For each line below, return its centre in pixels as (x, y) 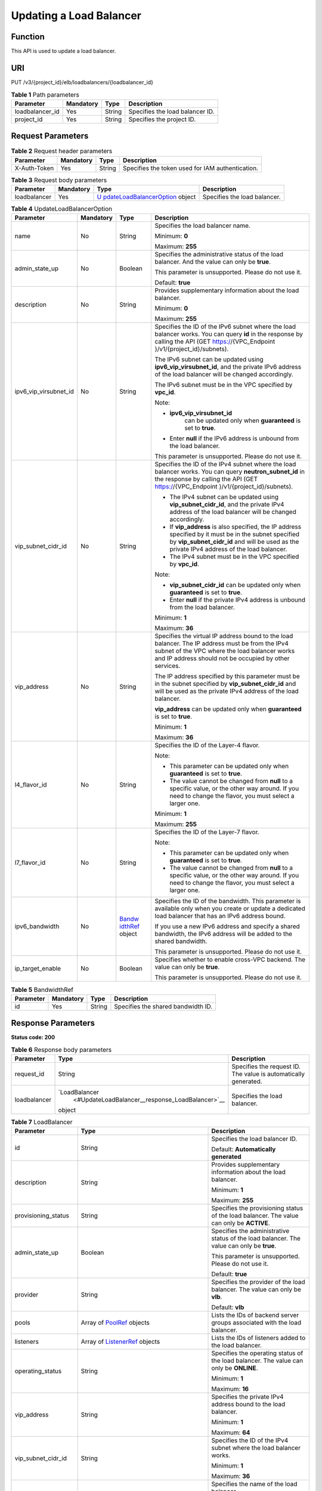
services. (168, 666)
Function (28, 37)
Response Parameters (53, 1023)
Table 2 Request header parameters (62, 151)
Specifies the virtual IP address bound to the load (224, 636)
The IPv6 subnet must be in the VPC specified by (224, 385)
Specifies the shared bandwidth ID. (163, 1006)
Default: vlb (228, 1307)
